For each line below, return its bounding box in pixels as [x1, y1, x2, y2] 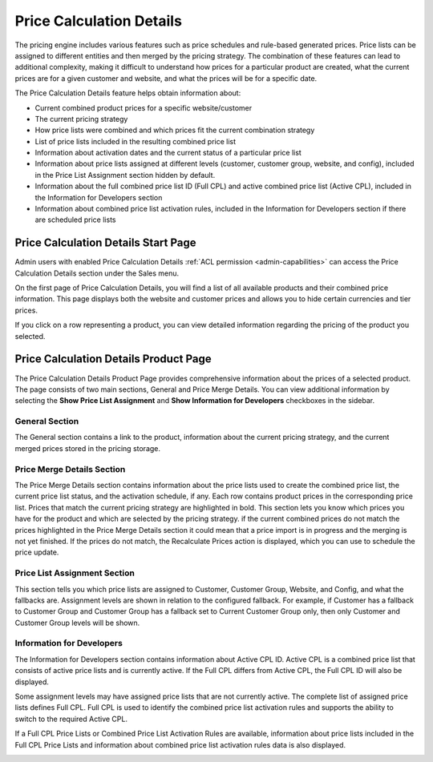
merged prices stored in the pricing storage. [14, 443, 160, 453]
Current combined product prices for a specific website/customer [34, 103, 253, 112]
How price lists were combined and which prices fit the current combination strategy [34, 125, 315, 135]
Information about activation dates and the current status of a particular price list [34, 148, 302, 158]
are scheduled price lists [34, 215, 116, 224]
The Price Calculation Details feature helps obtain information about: [14, 88, 241, 98]
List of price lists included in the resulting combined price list [34, 136, 237, 146]
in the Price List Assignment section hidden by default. [34, 170, 216, 179]
